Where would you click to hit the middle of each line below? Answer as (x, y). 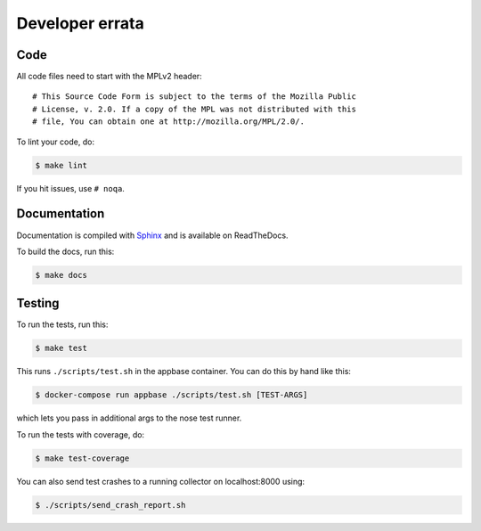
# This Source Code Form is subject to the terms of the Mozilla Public (194, 97)
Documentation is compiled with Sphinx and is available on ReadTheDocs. (152, 235)
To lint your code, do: (56, 142)
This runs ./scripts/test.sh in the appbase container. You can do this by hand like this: (184, 372)
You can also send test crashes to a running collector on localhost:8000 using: (161, 481)
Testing (38, 303)
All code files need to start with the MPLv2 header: (109, 77)
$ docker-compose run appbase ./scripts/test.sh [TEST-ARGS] (171, 395)
